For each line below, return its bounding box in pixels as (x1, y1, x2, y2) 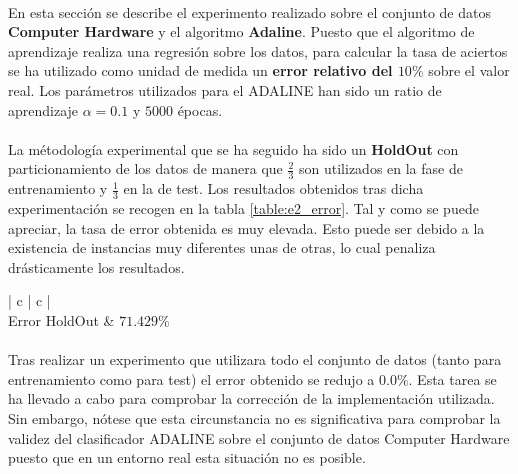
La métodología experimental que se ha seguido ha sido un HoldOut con (8, 138, 459, 159)
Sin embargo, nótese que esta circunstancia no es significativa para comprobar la (8, 407, 501, 428)
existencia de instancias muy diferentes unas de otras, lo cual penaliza (8, 237, 436, 258)
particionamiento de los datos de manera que (8, 158, 283, 179)
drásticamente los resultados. (8, 256, 185, 277)
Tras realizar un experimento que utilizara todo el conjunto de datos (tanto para (8, 349, 502, 370)
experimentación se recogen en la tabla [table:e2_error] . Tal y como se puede (8, 198, 479, 218)
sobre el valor (428, 60, 510, 81)
